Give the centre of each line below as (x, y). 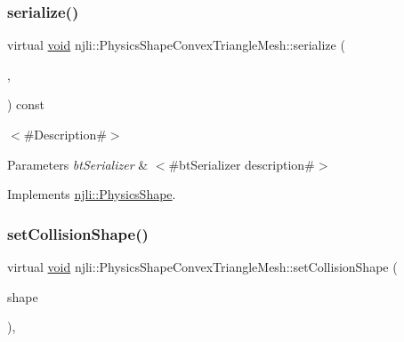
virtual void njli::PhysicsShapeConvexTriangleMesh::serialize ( (176, 45)
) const (26, 104)
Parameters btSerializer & (78, 164)
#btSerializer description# (242, 164)
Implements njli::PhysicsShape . (92, 194)
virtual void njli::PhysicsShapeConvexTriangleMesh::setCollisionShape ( (202, 266)
